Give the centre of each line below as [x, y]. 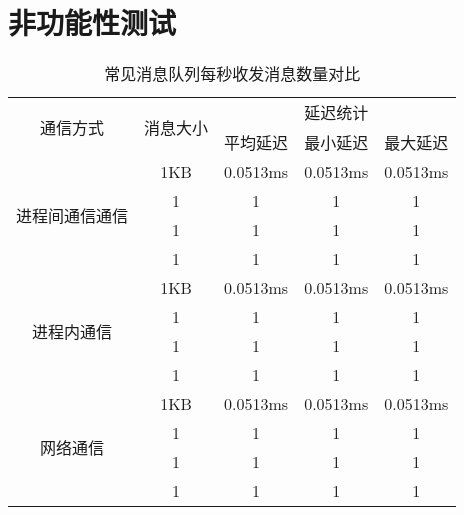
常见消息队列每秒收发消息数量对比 [232, 74]
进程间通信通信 [72, 216]
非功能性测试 [92, 22]
